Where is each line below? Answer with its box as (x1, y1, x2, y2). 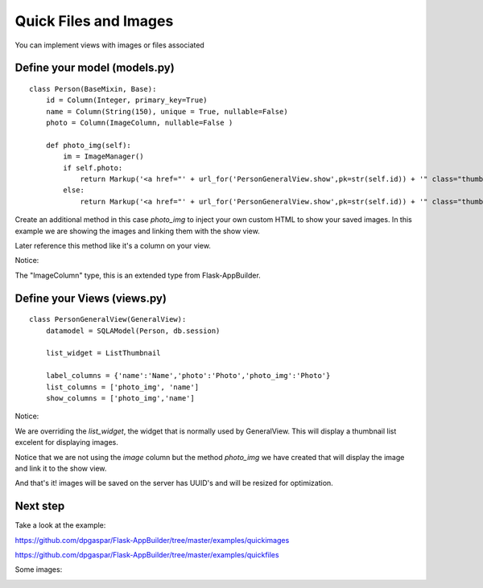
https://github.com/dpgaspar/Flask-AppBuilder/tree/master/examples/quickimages (14, 535, 290, 545)
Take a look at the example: (14, 520, 106, 530)
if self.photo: (63, 163, 123, 172)
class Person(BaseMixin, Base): (29, 84, 157, 93)
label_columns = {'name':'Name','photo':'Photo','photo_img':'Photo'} (45, 371, 331, 380)
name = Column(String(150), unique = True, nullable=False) (45, 107, 289, 116)
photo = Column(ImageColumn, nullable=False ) (45, 118, 233, 128)
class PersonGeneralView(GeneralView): (29, 315, 187, 324)
